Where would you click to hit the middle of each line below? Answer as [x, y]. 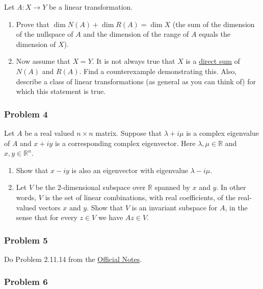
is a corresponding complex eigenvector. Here [125, 143]
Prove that [33, 24]
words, [26, 197]
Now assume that [43, 61]
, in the [236, 207]
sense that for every [47, 217]
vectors [49, 207]
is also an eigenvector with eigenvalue [130, 170]
